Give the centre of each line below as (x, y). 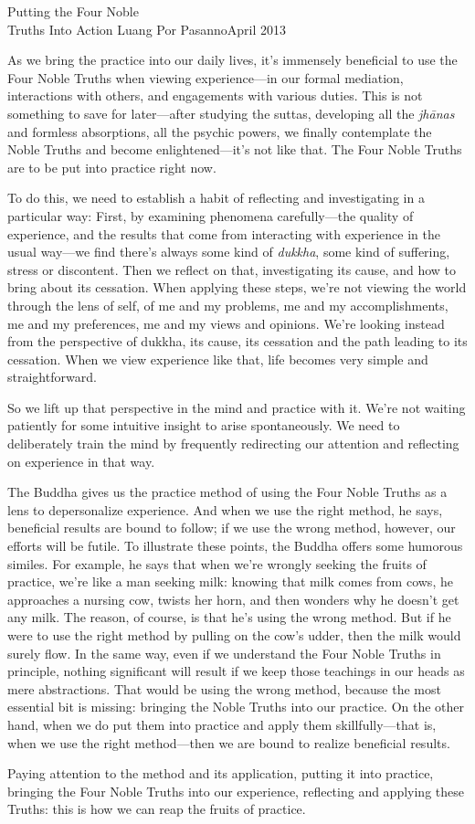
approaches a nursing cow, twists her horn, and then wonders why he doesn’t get (233, 599)
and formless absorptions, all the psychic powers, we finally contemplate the (220, 131)
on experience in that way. (81, 461)
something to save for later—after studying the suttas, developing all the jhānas (231, 113)
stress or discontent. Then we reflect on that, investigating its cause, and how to (232, 269)
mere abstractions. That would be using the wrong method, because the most (224, 688)
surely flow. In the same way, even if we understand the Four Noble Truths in (224, 653)
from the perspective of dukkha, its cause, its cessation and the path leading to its (237, 341)
